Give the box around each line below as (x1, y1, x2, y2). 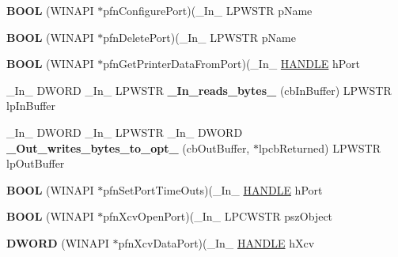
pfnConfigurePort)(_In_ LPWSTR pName (103, 2, 313, 18)
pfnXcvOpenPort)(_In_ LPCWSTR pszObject (103, 208, 333, 225)
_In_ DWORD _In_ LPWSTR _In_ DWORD (6, 123, 243, 140)
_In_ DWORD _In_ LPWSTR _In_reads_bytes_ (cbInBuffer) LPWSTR (6, 81, 392, 98)
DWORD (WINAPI (6, 234, 109, 251)
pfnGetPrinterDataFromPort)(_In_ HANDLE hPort (103, 55, 360, 72)
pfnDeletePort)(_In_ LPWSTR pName (103, 28, 296, 45)
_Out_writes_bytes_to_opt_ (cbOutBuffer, (6, 139, 250, 156)
